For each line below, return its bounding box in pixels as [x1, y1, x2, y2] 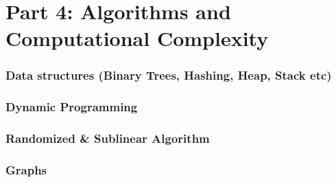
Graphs [5, 161, 47, 179]
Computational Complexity [5, 24, 269, 52]
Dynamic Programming [5, 98, 138, 115]
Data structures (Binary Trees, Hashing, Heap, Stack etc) [5, 67, 332, 84]
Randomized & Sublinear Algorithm [5, 130, 210, 147]
